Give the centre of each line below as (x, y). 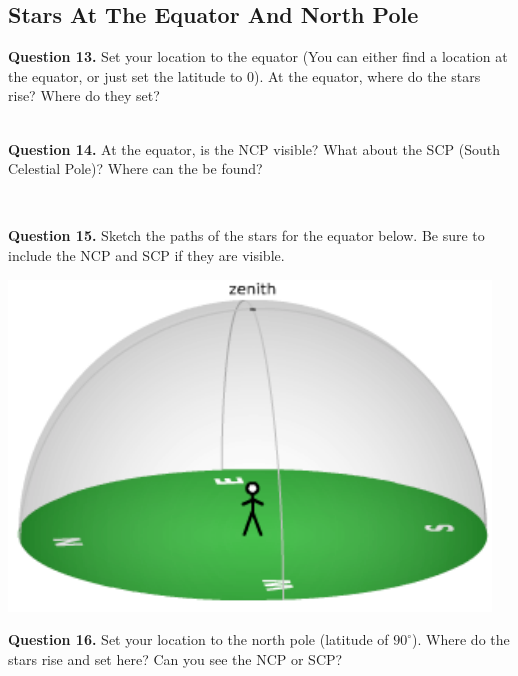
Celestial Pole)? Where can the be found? (135, 168)
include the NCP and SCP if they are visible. (146, 254)
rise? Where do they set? (84, 95)
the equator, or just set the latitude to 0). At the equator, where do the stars (244, 75)
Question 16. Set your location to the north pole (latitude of (198, 639)
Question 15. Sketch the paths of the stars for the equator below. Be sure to (246, 235)
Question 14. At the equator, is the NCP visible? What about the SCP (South (254, 148)
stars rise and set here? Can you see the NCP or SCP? (175, 658)
